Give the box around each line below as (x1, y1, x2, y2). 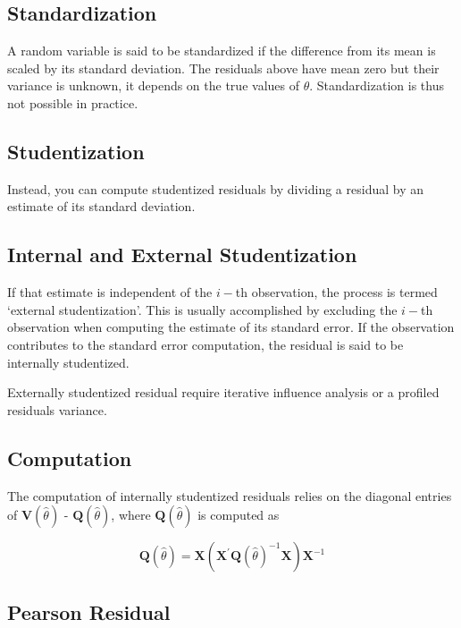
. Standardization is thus (309, 76, 444, 95)
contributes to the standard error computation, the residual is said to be (7, 335, 404, 353)
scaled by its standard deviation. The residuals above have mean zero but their (7, 58, 440, 77)
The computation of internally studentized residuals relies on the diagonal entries (7, 486, 452, 505)
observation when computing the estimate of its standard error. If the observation (7, 318, 455, 336)
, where (111, 505, 151, 524)
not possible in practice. (7, 93, 138, 112)
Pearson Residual (7, 598, 171, 625)
